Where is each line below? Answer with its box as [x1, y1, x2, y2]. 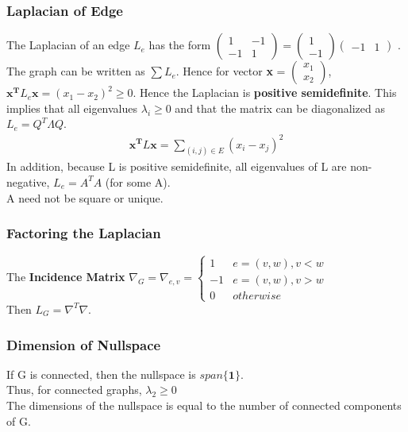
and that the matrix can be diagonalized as [175, 99, 385, 116]
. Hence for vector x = [175, 63, 286, 79]
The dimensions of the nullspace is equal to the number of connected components [6, 396, 402, 413]
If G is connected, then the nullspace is [6, 365, 196, 382]
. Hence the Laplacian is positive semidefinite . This [133, 84, 397, 101]
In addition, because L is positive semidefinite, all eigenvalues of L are [6, 158, 347, 175]
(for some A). [105, 173, 171, 190]
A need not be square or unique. [6, 189, 164, 206]
